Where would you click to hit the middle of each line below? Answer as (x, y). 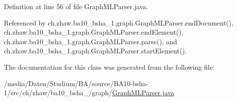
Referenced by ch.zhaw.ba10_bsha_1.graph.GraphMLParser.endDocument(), (119, 22)
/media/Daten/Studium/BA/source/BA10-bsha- (76, 83)
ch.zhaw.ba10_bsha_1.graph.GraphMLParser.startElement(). (95, 51)
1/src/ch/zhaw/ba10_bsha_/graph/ (58, 93)
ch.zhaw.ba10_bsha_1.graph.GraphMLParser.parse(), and (91, 41)
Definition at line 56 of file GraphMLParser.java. (76, 6)
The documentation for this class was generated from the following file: (109, 67)
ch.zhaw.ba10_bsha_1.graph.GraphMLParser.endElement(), (94, 32)
